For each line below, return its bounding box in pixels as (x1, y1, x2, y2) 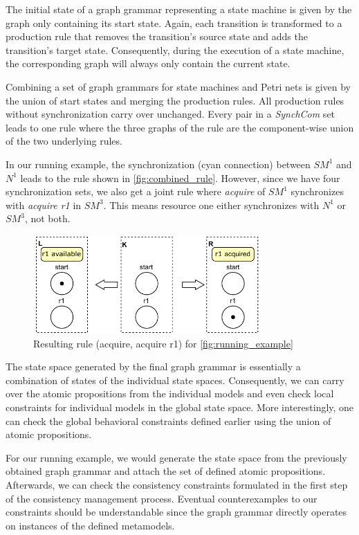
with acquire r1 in (6, 197, 82, 212)
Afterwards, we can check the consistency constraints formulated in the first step (6, 477, 348, 491)
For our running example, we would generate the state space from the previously (6, 450, 347, 464)
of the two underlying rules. (6, 134, 122, 148)
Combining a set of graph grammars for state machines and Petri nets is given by (6, 79, 351, 93)
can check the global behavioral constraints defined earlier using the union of (6, 413, 331, 428)
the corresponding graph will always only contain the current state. (6, 56, 291, 71)
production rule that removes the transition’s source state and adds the (6, 29, 308, 44)
